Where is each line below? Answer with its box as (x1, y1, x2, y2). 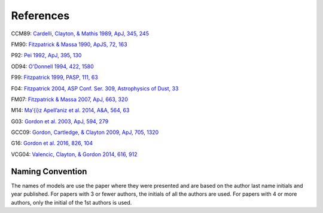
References (11, 9, 70, 22)
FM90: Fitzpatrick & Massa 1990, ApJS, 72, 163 (11, 41, 128, 48)
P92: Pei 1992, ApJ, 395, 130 (11, 51, 82, 59)
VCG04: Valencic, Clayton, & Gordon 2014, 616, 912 (11, 150, 138, 158)
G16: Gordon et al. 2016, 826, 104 (11, 139, 93, 147)
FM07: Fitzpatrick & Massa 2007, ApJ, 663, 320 (11, 96, 128, 103)
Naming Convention (11, 166, 87, 177)
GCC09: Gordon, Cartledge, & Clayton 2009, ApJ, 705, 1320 (11, 129, 159, 136)
